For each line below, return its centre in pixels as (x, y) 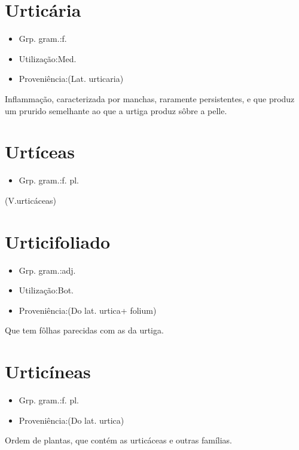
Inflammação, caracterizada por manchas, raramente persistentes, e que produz (150, 98)
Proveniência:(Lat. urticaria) (71, 79)
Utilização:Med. (48, 58)
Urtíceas (40, 151)
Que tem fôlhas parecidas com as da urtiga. (84, 330)
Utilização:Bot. (46, 290)
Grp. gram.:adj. (47, 270)
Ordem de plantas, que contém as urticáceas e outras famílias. (119, 440)
